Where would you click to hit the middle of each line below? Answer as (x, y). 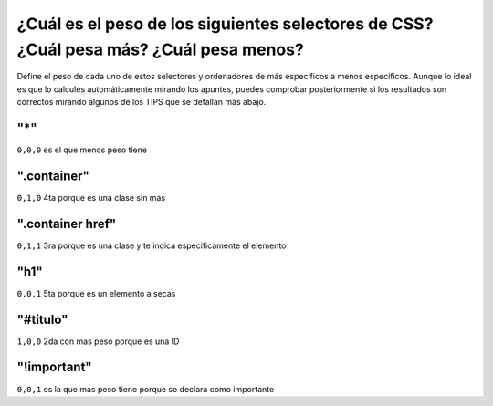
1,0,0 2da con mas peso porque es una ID (98, 341)
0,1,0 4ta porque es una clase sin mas (91, 197)
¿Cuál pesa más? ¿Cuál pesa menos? (161, 49)
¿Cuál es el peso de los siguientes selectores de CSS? (225, 24)
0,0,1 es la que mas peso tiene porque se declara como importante (146, 389)
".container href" (67, 224)
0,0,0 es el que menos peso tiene (82, 150)
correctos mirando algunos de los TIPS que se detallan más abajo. (142, 102)
